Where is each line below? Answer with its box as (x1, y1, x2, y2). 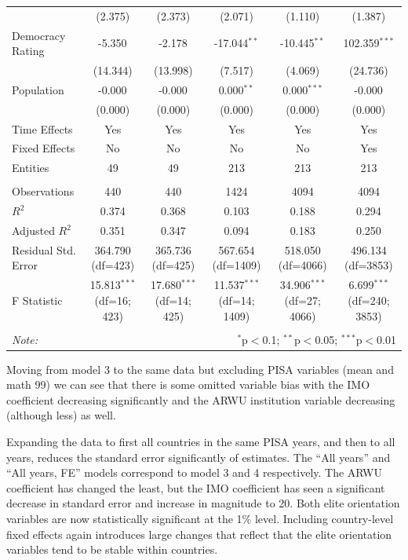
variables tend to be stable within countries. (6, 541, 218, 558)
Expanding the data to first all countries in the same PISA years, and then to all (6, 434, 395, 450)
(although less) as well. (6, 407, 116, 423)
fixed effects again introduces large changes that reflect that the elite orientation (6, 525, 392, 542)
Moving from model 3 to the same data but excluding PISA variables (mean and (6, 361, 394, 377)
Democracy (12, 27, 66, 43)
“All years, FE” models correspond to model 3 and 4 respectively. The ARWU (6, 464, 382, 481)
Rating (12, 42, 45, 59)
